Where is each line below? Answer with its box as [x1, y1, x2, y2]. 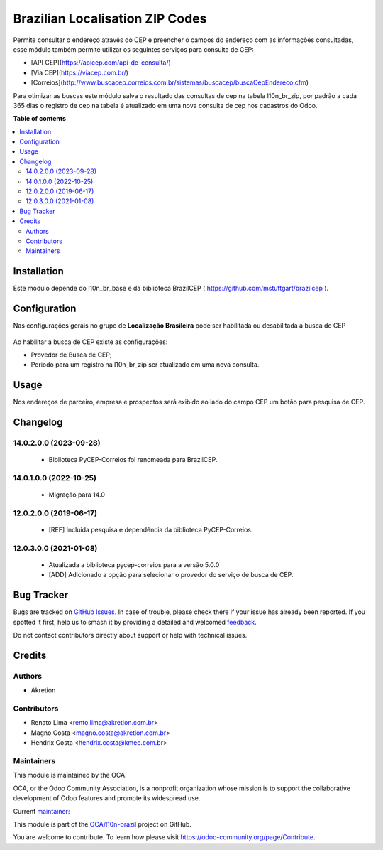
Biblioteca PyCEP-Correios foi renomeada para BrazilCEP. [48, 456, 218, 464]
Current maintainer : [13, 807, 70, 815]
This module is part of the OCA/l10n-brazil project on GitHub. [13, 819, 191, 828]
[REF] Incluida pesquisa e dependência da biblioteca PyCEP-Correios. [48, 526, 253, 534]
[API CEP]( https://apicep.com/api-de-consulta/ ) [30, 58, 172, 67]
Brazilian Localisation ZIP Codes [13, 11, 207, 26]
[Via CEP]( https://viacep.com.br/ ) [30, 68, 129, 77]
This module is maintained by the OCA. [13, 771, 127, 780]
